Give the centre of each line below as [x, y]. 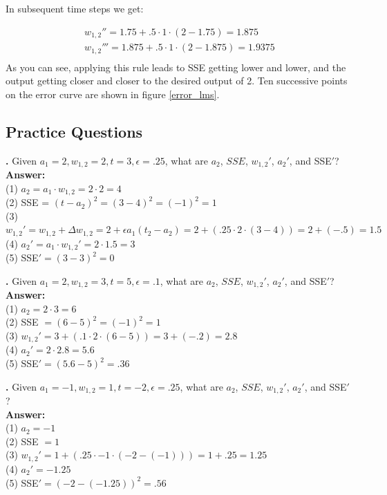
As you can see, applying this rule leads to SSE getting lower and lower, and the [176, 67]
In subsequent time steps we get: [75, 8]
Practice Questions [74, 131]
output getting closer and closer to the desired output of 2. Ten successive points [177, 81]
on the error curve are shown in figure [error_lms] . [113, 94]
